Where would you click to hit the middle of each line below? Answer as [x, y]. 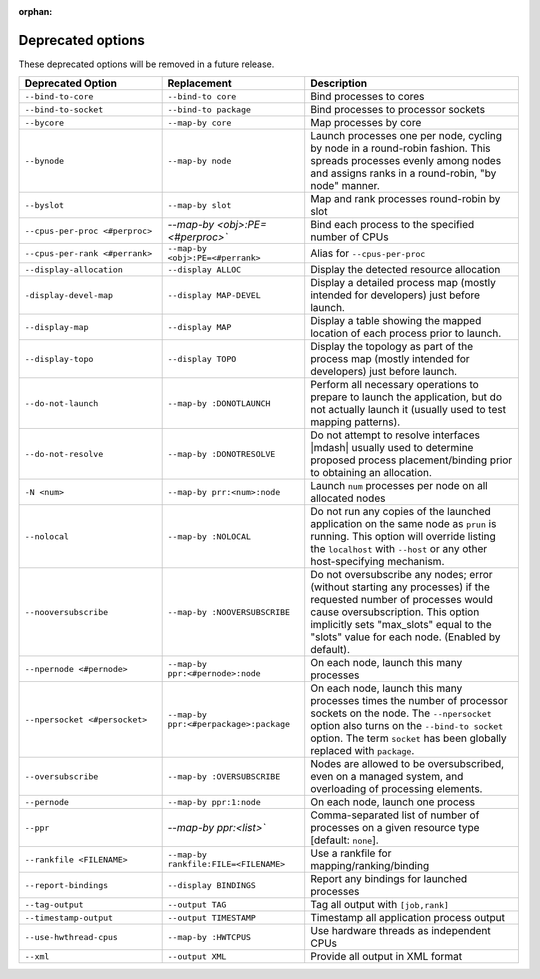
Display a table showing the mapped [396, 321]
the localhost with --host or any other [399, 549]
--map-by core [199, 122]
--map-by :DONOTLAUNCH [219, 403]
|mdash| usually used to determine [392, 448]
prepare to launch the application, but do [406, 397]
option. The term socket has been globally [408, 738]
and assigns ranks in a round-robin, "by [403, 173]
